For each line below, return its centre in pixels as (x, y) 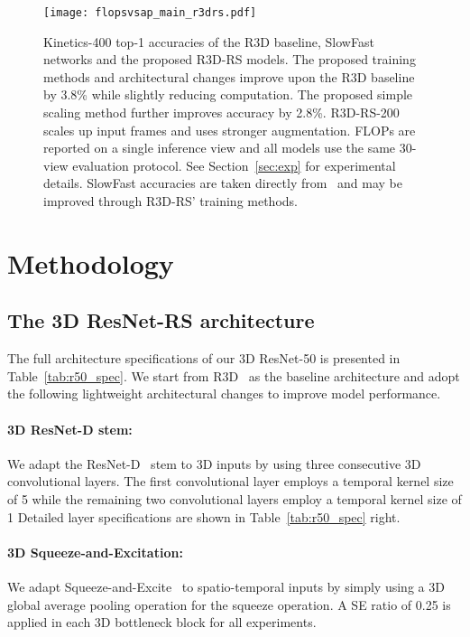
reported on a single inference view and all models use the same (220, 148)
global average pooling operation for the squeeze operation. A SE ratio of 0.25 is (229, 604)
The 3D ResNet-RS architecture (161, 320)
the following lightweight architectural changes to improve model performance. (224, 393)
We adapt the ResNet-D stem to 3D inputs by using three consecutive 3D (214, 463)
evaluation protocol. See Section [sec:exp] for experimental (234, 165)
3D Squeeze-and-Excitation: (95, 552)
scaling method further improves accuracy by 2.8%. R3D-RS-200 (221, 112)
